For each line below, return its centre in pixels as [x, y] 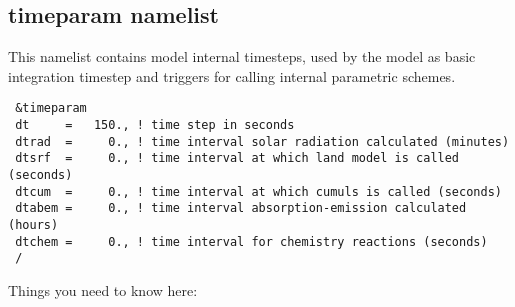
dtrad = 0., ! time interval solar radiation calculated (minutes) [262, 141]
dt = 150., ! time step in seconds [155, 125]
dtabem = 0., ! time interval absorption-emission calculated [241, 208]
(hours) [33, 224]
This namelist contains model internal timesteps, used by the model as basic [242, 56]
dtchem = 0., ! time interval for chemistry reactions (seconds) [251, 241]
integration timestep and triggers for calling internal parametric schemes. [232, 75]
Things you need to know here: [103, 289]
